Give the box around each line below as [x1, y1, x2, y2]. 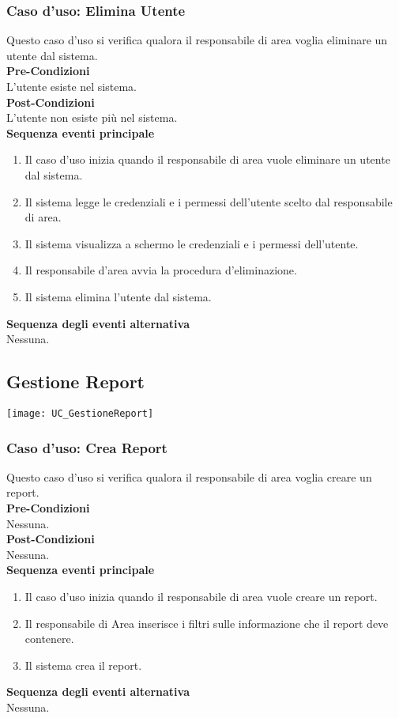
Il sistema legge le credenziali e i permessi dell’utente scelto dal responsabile [24, 193, 393, 210]
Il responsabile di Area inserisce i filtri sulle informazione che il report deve [24, 614, 389, 631]
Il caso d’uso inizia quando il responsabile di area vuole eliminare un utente [24, 151, 390, 168]
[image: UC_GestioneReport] [6, 407, 154, 419]
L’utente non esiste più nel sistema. [6, 109, 178, 126]
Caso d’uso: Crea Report [6, 437, 168, 457]
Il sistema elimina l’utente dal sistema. [24, 288, 212, 304]
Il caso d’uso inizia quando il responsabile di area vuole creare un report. [24, 588, 378, 604]
